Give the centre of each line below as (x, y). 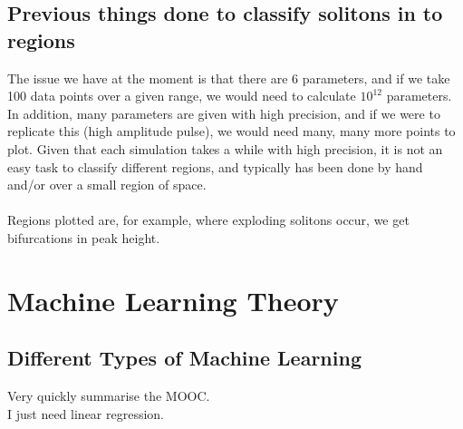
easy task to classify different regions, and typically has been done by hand (215, 166)
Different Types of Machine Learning (184, 358)
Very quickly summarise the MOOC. (109, 396)
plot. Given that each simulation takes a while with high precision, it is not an (225, 148)
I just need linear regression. (86, 413)
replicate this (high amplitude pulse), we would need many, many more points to (231, 131)
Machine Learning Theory (173, 300)
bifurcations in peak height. (84, 237)
